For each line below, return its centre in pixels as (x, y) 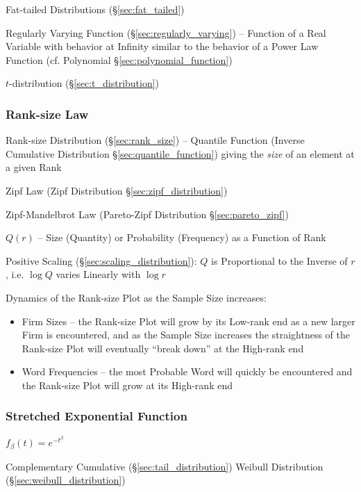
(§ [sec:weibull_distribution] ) (66, 480)
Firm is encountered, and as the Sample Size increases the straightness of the (186, 335)
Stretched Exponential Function (96, 416)
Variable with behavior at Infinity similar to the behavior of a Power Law (162, 46)
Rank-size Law (47, 114)
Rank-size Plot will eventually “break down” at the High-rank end (163, 348)
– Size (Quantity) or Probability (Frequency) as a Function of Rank (182, 237)
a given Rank (34, 167)
